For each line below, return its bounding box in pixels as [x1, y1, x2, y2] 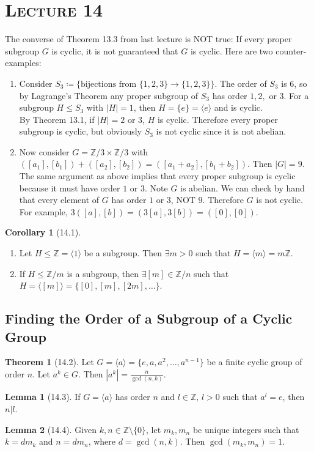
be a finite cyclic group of [206, 355, 302, 368]
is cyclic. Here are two [190, 44, 273, 57]
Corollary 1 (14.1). [5, 226, 81, 239]
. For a [283, 89, 309, 102]
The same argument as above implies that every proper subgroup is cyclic [19, 169, 296, 182]
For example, [19, 205, 68, 218]
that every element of [19, 193, 100, 206]
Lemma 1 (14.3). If [5, 390, 81, 403]
